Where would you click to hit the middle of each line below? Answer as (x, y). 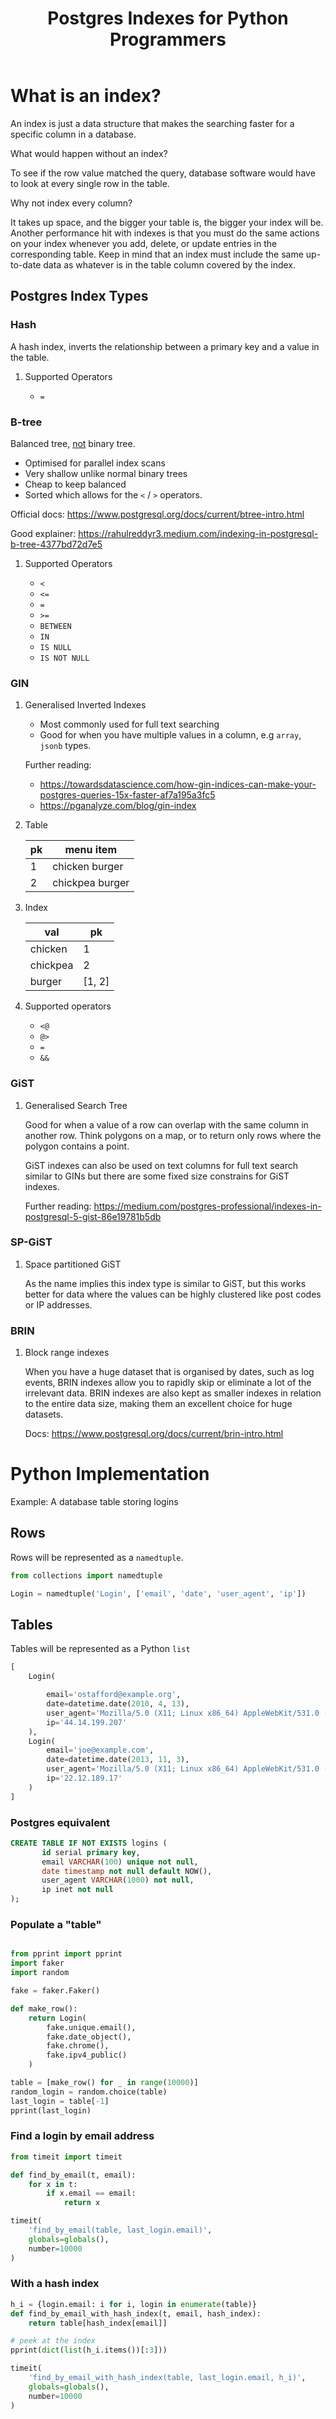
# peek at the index (53, 2341)
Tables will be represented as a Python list (100, 1649)
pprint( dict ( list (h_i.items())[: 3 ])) (89, 2350)
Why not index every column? (71, 203)
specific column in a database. (73, 134)
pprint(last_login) (51, 2110)
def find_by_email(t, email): (73, 2175)
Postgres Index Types (79, 296)
